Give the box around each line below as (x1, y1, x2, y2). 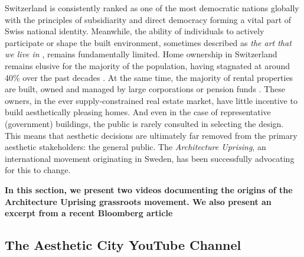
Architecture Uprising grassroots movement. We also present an (5, 195, 272, 207)
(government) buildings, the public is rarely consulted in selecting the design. (5, 117, 284, 129)
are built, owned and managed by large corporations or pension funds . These (5, 83, 285, 95)
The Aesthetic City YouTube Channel (5, 236, 241, 254)
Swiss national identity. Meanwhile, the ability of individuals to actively (5, 25, 264, 37)
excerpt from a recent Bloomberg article (5, 207, 173, 219)
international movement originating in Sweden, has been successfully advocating (5, 152, 295, 164)
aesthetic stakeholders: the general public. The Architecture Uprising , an (5, 141, 266, 153)
